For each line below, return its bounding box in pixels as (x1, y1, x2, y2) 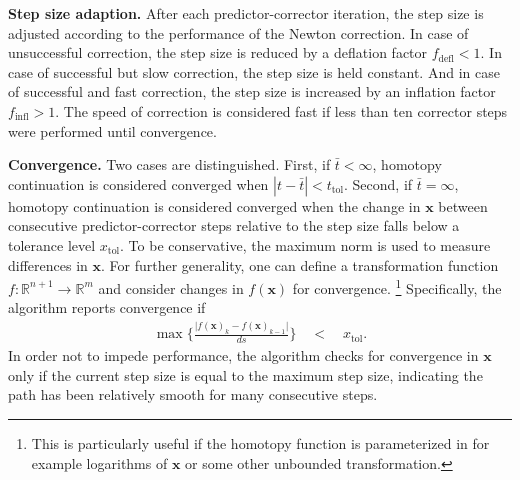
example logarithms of (31, 452, 168, 473)
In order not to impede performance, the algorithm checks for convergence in (8, 345, 479, 366)
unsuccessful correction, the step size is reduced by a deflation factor (8, 42, 428, 63)
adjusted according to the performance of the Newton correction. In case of (8, 22, 469, 43)
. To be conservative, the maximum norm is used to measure (120, 234, 491, 255)
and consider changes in (98, 277, 244, 298)
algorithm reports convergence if (8, 297, 206, 318)
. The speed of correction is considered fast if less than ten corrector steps (55, 100, 508, 121)
